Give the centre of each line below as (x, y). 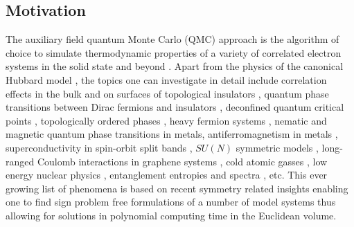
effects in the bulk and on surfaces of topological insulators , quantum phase (167, 93)
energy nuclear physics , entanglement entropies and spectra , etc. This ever (167, 175)
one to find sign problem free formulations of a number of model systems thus (171, 202)
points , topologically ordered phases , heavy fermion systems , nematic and (166, 120)
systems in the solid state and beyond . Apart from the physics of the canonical (175, 66)
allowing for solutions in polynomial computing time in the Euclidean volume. (171, 215)
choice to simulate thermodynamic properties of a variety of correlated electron (174, 52)
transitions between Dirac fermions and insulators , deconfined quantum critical (175, 107)
